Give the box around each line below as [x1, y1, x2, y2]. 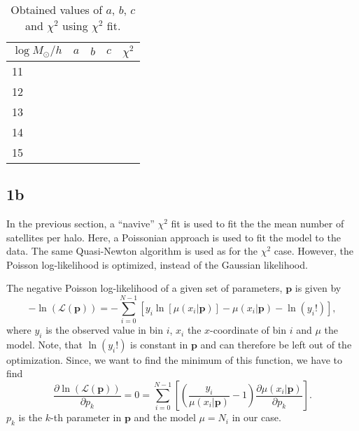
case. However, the [274, 243, 354, 258]
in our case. [232, 410, 281, 425]
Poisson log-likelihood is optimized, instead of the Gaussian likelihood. [6, 257, 308, 271]
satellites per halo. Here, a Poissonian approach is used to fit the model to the [6, 229, 341, 244]
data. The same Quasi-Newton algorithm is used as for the [6, 243, 258, 258]
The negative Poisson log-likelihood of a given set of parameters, [6, 281, 283, 295]
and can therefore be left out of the [200, 337, 352, 351]
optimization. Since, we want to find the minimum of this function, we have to [6, 352, 342, 367]
